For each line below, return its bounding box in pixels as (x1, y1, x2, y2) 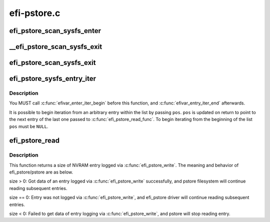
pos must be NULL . (9, 123, 48, 129)
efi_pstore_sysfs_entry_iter (9, 74, 96, 83)
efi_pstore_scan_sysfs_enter (9, 26, 101, 35)
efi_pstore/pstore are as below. (9, 169, 73, 175)
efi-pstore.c (9, 7, 60, 18)
